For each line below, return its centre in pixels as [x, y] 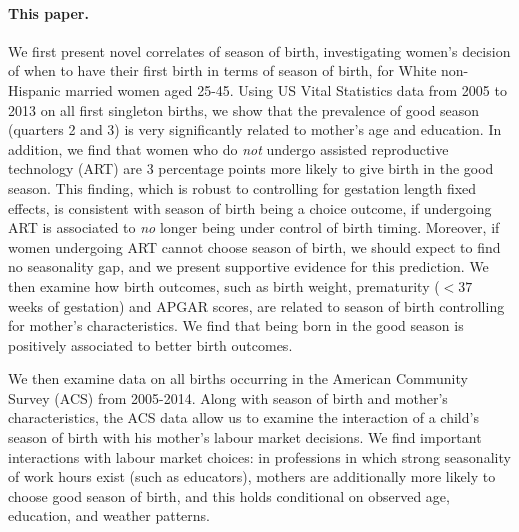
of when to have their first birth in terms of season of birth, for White [222, 70]
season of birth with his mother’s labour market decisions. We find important [245, 437]
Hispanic [34, 89]
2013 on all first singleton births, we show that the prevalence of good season [244, 109]
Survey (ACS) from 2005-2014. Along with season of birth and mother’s [228, 397]
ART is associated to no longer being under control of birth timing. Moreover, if [254, 227]
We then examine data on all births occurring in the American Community [238, 378]
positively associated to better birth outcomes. [150, 344]
